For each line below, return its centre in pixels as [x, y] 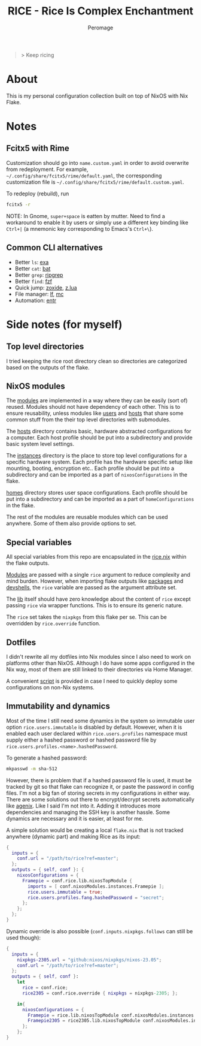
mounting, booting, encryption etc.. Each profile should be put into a [90, 468]
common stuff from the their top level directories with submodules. [89, 420]
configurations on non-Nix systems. [50, 687]
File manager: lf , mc [39, 294]
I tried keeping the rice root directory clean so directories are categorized [97, 361]
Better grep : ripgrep [39, 275]
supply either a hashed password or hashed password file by [81, 740]
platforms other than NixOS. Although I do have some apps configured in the [100, 663]
